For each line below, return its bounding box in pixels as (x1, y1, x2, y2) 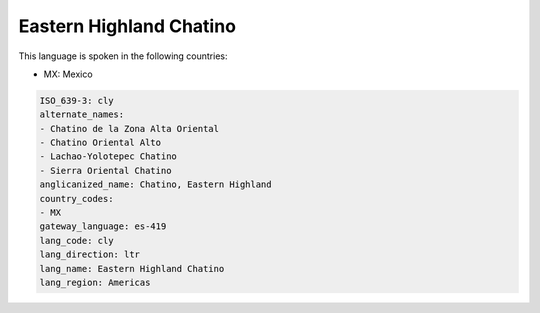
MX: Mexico (43, 68, 94, 80)
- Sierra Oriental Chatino (39, 165, 172, 176)
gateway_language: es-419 (39, 221, 167, 232)
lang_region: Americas (39, 277, 151, 288)
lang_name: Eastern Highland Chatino (39, 263, 225, 274)
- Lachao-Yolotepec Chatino (39, 151, 177, 162)
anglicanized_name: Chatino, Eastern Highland (39, 179, 272, 190)
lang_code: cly (39, 235, 114, 246)
